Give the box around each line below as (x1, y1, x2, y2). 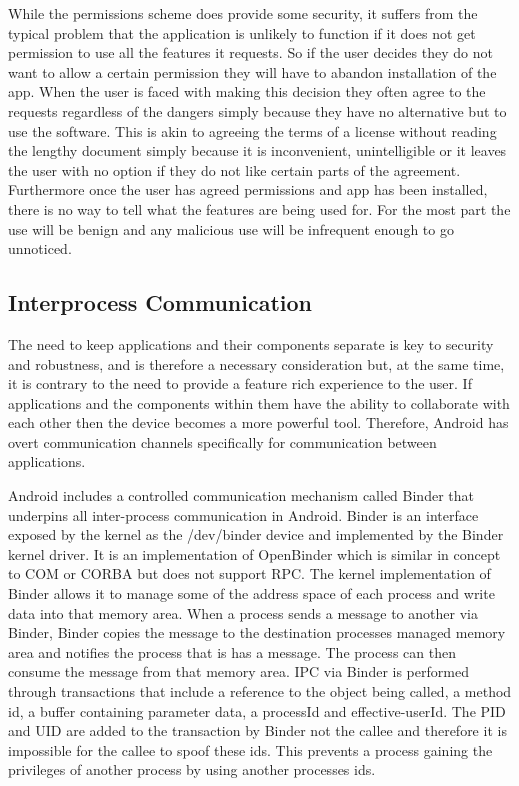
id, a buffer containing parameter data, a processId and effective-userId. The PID (8, 700, 506, 721)
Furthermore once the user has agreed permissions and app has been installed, (8, 179, 488, 200)
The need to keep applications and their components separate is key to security (8, 333, 494, 354)
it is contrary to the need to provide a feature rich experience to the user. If (8, 373, 472, 394)
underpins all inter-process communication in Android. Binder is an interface (8, 504, 479, 525)
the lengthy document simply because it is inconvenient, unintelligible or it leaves (8, 140, 507, 161)
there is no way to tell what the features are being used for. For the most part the (8, 198, 511, 219)
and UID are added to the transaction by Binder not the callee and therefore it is (8, 720, 507, 741)
